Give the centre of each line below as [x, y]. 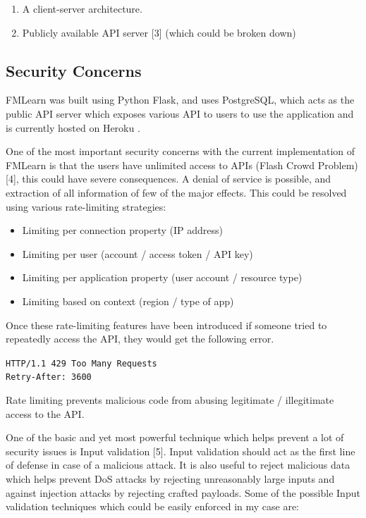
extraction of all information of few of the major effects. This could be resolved [176, 192]
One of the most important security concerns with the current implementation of [181, 151]
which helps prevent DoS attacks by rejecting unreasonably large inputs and [170, 478]
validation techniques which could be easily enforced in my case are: [153, 506]
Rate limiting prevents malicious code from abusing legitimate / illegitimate [170, 400]
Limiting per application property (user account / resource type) [162, 277]
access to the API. [45, 413]
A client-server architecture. [82, 8]
